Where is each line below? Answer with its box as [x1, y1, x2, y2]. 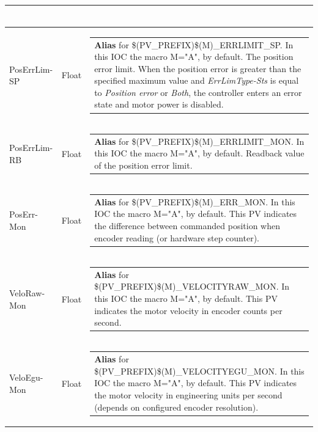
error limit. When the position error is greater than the [94, 62, 301, 75]
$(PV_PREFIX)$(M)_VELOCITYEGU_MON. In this [94, 364, 305, 377]
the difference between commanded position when [94, 219, 280, 232]
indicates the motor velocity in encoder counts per [94, 304, 283, 317]
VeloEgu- [9, 371, 43, 384]
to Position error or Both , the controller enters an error [94, 86, 302, 98]
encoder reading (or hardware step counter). [94, 231, 259, 244]
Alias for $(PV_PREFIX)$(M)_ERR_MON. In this [94, 195, 295, 208]
